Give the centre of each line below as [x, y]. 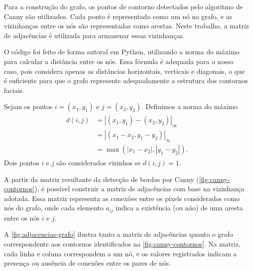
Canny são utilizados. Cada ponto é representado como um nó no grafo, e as [118, 16]
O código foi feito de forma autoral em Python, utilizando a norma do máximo [122, 52]
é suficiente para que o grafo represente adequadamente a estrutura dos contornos [126, 80]
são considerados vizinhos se [98, 163]
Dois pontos [22, 163]
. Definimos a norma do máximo [190, 106]
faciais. [14, 90]
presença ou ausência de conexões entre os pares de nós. [87, 263]
